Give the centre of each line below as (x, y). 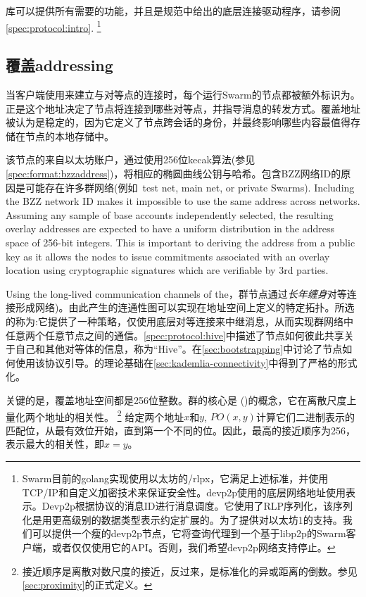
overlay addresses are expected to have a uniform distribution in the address (170, 228)
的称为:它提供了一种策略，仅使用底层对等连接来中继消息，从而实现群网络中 (179, 321)
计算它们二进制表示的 (305, 416)
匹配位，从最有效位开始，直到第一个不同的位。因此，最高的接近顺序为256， (181, 430)
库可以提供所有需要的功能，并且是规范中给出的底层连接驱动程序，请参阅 (173, 11)
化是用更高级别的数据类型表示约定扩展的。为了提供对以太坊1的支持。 (182, 519)
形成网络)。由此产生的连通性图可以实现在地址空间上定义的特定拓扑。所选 (185, 307)
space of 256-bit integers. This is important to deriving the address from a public (181, 242)
